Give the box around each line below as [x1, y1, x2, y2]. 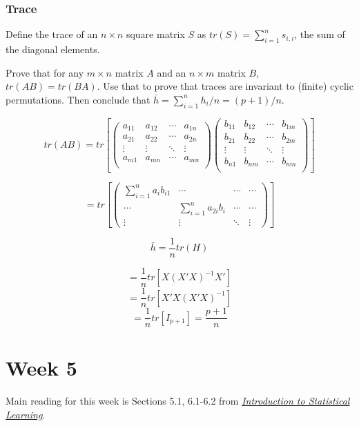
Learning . [6, 407, 46, 421]
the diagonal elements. [6, 42, 100, 57]
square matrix [126, 27, 185, 41]
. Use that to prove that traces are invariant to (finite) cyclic [97, 79, 353, 93]
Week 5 [6, 354, 77, 382]
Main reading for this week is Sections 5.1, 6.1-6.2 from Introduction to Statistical [6, 394, 350, 408]
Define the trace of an [6, 27, 98, 41]
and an [157, 65, 186, 79]
